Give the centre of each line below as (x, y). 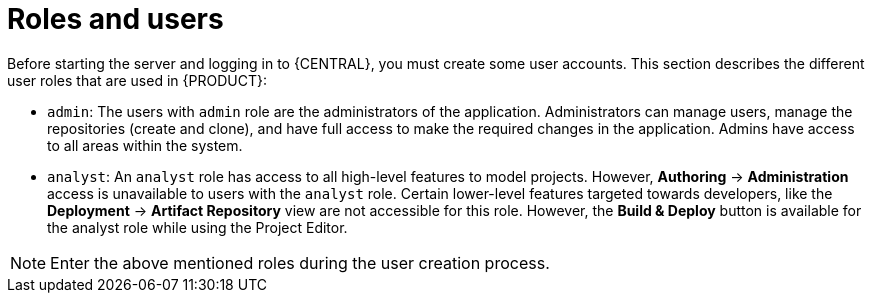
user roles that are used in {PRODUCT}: (137, 80)
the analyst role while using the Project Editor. (197, 227)
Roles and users (115, 19)
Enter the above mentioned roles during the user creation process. (300, 262)
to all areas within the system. (145, 145)
